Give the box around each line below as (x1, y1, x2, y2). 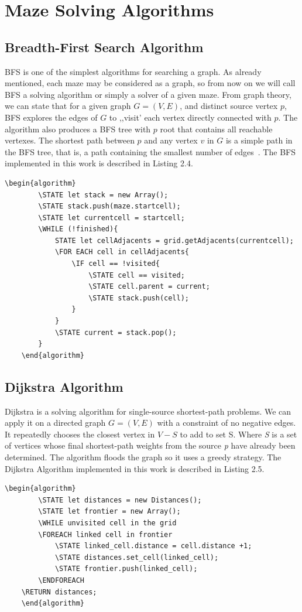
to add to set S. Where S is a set (180, 428, 297, 440)
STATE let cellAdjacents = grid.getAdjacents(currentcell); (54, 236, 294, 245)
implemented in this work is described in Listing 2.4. (5, 157, 193, 169)
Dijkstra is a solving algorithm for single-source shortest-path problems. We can (5, 405, 291, 417)
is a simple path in (225, 134, 293, 146)
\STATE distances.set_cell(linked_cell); (54, 553, 219, 562)
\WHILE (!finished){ (38, 225, 118, 234)
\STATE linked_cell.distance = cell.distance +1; (54, 542, 252, 551)
